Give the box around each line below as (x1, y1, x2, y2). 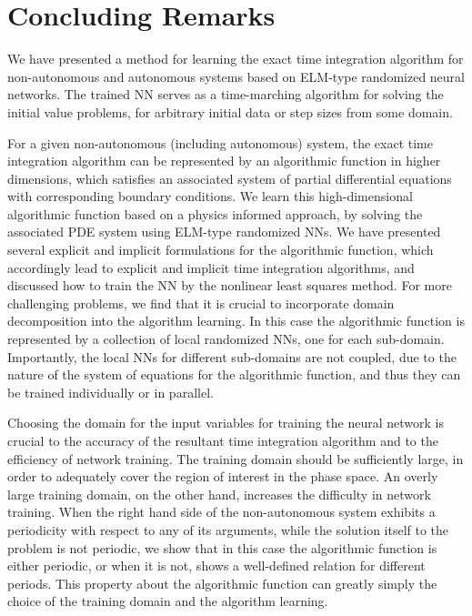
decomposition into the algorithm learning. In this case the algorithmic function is (7, 311, 465, 330)
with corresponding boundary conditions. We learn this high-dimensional (7, 187, 413, 206)
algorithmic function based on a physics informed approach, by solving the (7, 204, 423, 223)
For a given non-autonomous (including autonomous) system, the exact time (7, 133, 433, 152)
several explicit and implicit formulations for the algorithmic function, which (7, 240, 434, 259)
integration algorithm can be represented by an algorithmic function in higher (7, 151, 441, 170)
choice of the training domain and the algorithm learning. (7, 591, 328, 611)
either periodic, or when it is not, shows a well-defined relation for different (7, 556, 426, 575)
